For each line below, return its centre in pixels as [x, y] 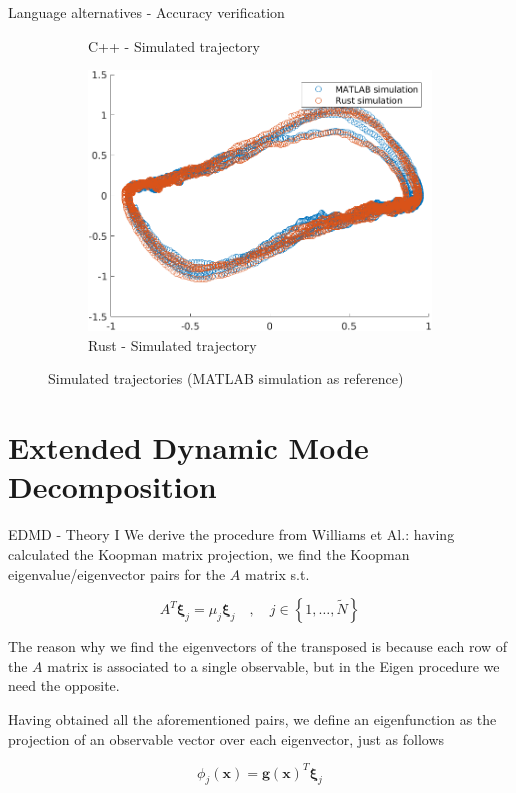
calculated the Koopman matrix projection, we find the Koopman [209, 553]
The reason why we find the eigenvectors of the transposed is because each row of [258, 646]
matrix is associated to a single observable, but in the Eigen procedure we [273, 665]
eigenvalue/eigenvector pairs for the [117, 573]
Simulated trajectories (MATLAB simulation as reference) [226, 378]
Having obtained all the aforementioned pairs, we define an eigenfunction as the [252, 718]
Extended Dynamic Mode [188, 447]
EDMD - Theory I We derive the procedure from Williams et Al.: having [231, 534]
